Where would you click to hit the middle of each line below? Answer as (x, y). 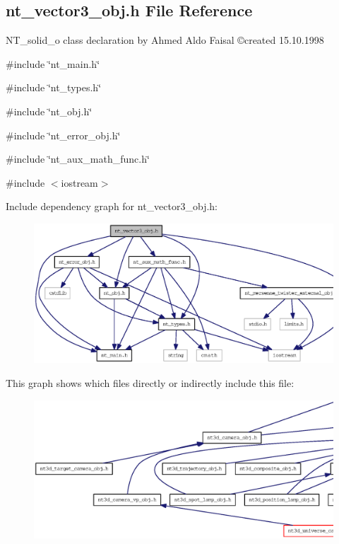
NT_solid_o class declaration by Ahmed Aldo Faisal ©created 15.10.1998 (165, 40)
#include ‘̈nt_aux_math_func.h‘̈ (78, 159)
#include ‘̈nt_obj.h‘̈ (49, 111)
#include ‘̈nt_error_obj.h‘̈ (63, 135)
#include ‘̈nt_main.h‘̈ (53, 63)
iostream (79, 182)
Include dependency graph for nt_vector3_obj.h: (112, 206)
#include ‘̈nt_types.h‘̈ (54, 87)
